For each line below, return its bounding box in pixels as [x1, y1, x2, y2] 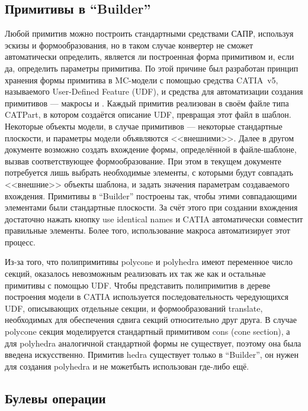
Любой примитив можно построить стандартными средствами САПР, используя [5, 27, 294, 40]
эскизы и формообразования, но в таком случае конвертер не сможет [5, 38, 254, 51]
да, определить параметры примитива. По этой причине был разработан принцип [5, 62, 299, 74]
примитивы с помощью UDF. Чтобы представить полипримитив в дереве [5, 279, 271, 291]
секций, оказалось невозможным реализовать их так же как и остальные [5, 267, 266, 280]
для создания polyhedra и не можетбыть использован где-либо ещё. [5, 360, 249, 372]
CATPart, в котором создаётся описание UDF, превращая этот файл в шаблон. [5, 108, 291, 121]
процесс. [5, 235, 36, 248]
